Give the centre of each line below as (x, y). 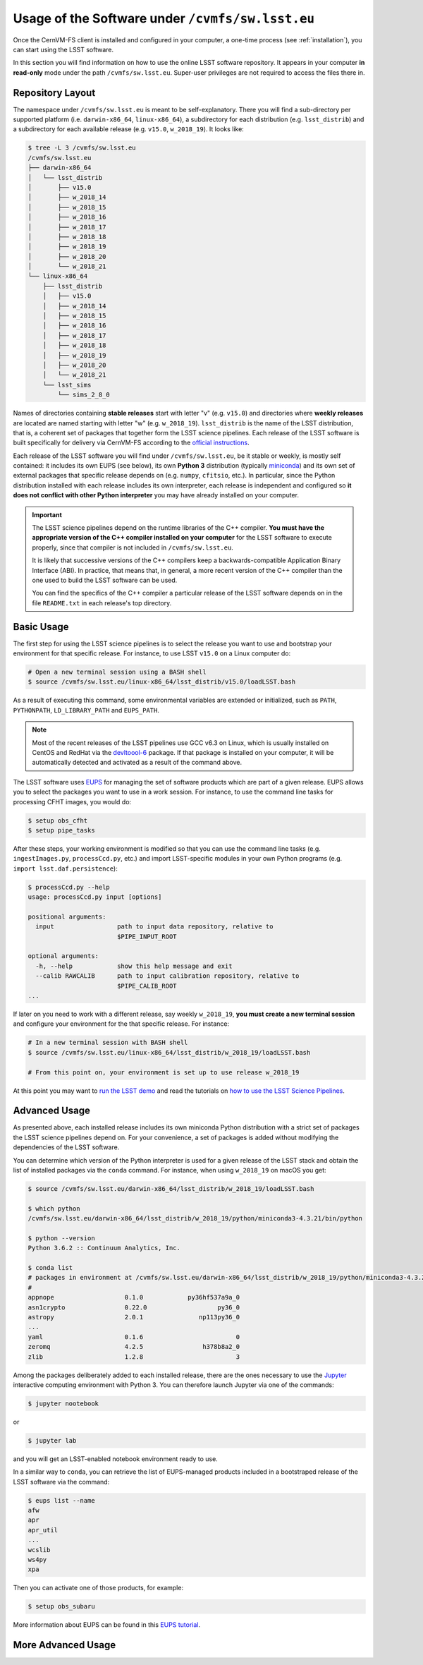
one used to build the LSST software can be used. (105, 580)
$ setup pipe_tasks (61, 830)
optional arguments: (63, 956)
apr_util (43, 1530)
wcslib (39, 1550)
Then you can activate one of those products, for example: (98, 1588)
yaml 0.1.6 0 (134, 1337)
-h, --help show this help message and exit (134, 966)
